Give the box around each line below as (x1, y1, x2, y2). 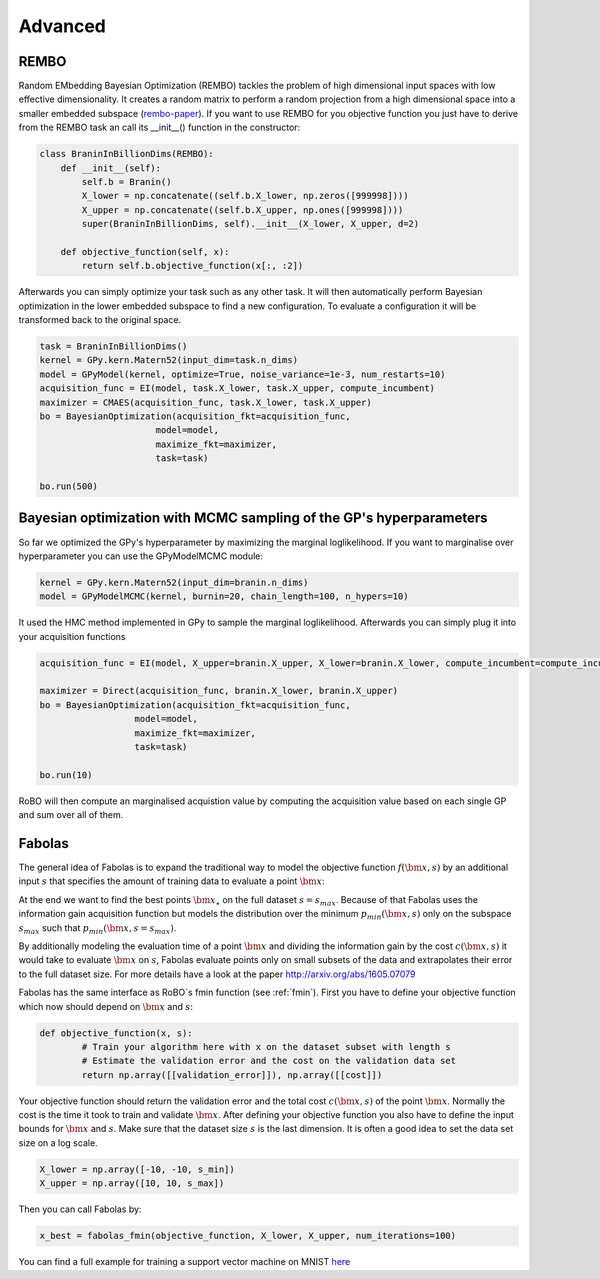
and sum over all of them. (18, 809, 124, 821)
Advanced (18, 15, 107, 37)
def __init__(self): (60, 162, 162, 174)
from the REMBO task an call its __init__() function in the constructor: (18, 121, 301, 134)
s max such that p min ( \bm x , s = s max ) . (18, 921, 177, 936)
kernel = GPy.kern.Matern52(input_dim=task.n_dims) (39, 355, 299, 366)
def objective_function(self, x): (60, 246, 230, 257)
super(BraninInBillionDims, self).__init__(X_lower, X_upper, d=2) (81, 218, 420, 230)
